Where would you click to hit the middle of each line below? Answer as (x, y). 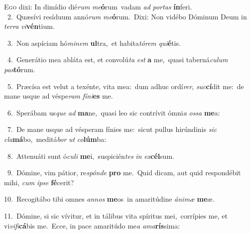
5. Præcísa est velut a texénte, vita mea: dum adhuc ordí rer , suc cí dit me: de (125, 86)
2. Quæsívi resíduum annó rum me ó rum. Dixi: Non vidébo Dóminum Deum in (127, 16)
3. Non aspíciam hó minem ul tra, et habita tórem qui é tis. (94, 43)
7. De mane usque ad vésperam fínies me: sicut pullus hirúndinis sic (112, 129)
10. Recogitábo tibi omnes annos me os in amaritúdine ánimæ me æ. (109, 199)
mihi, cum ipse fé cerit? (39, 182)
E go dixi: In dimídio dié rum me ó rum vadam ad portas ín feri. (98, 6)
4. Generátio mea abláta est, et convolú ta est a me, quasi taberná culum (118, 59)
